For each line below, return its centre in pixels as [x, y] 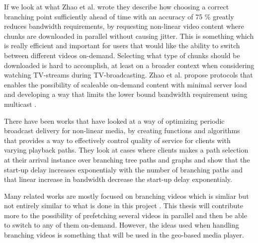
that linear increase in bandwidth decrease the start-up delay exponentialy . [118, 179]
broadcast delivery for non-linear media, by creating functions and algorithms [122, 130]
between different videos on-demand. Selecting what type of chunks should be [122, 55]
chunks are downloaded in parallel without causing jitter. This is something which [129, 36]
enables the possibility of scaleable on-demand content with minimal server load [126, 84]
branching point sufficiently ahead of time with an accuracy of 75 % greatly [119, 16]
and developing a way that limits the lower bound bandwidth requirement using [126, 94]
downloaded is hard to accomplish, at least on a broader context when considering [129, 65]
